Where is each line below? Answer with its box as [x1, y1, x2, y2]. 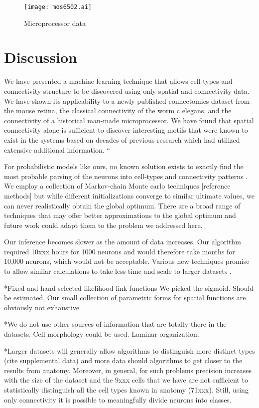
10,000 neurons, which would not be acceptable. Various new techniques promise [4, 256, 250, 266]
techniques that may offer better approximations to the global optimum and [4, 210, 236, 220]
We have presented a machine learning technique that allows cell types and [4, 76, 233, 86]
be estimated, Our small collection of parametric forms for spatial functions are [4, 292, 246, 303]
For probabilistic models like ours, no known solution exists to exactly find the [4, 161, 244, 172]
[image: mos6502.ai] [24, 3, 92, 10]
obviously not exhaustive [4, 302, 80, 312]
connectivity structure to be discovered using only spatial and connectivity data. [4, 85, 250, 96]
